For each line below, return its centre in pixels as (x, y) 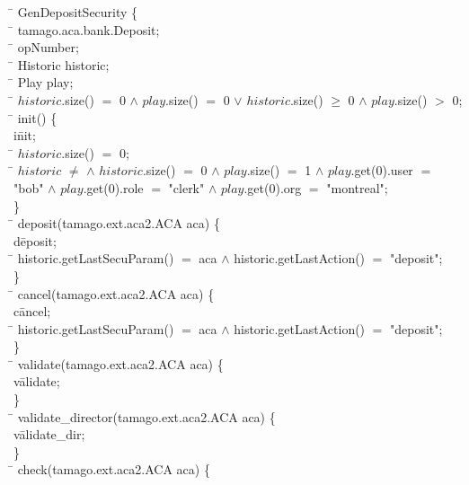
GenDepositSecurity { (78, 12)
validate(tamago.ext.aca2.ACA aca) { (120, 363)
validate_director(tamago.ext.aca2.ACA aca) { (146, 416)
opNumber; (48, 47)
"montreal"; (357, 187)
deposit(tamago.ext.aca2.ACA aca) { (119, 223)
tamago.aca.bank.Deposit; (88, 29)
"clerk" (186, 187)
